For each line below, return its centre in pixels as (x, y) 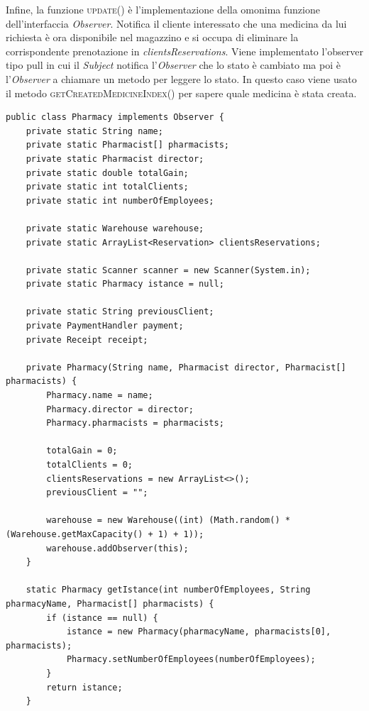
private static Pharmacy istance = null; (125, 284)
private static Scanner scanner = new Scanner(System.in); (168, 270)
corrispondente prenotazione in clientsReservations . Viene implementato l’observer (185, 51)
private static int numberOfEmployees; (120, 200)
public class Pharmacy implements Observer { (115, 117)
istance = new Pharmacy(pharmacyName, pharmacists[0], (199, 632)
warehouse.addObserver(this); (117, 548)
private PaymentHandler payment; (105, 326)
